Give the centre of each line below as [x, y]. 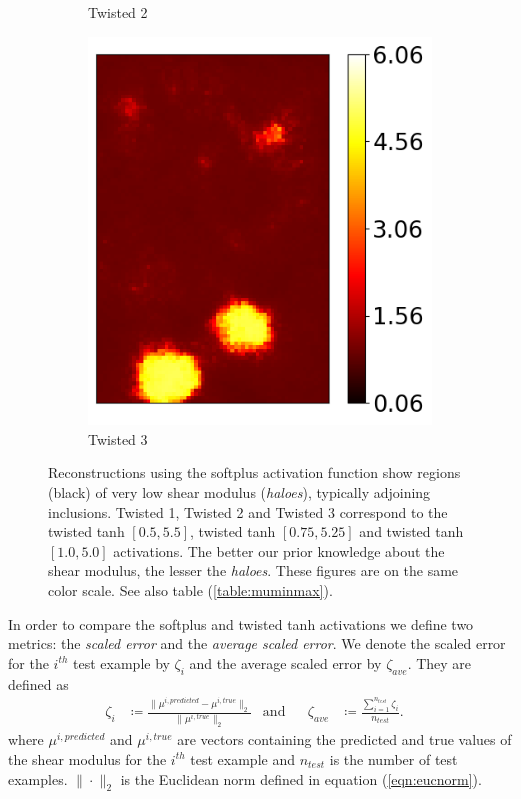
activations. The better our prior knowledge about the [279, 550]
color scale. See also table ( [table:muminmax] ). [190, 589]
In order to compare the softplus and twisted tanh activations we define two [241, 623]
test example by [121, 662]
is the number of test [393, 758]
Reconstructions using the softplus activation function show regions [254, 472]
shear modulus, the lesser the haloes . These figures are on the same [253, 570]
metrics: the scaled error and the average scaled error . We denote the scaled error [257, 643]
